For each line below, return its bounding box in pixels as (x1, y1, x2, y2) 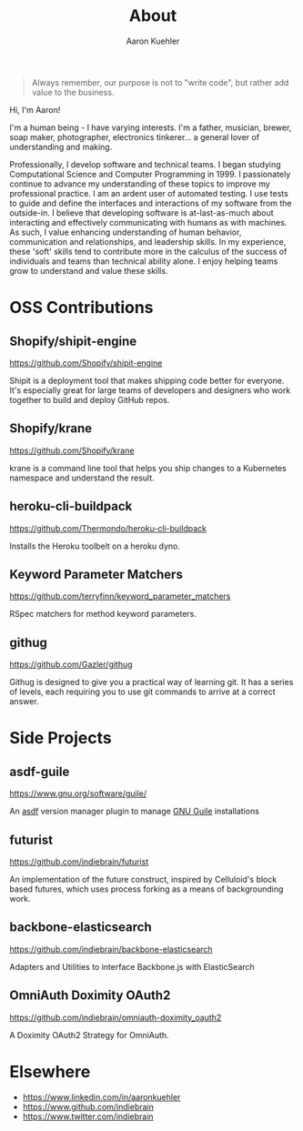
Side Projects (9, 728, 112, 749)
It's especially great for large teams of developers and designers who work (9, 384, 291, 396)
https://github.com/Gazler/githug (9, 659, 134, 670)
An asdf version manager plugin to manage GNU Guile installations (9, 806, 259, 817)
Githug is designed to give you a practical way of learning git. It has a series (9, 677, 294, 688)
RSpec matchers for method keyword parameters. (9, 609, 197, 620)
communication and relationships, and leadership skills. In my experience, (9, 236, 287, 247)
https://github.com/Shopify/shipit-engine (9, 357, 163, 369)
